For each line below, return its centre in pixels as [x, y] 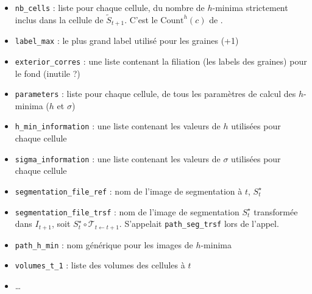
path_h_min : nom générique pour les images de [104, 244]
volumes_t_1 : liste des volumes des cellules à [100, 265]
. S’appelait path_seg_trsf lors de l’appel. [199, 224]
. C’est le [141, 19]
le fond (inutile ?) [48, 73]
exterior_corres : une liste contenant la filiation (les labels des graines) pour [161, 61]
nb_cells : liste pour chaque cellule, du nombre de [110, 7]
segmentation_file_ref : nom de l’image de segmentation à [129, 191]
